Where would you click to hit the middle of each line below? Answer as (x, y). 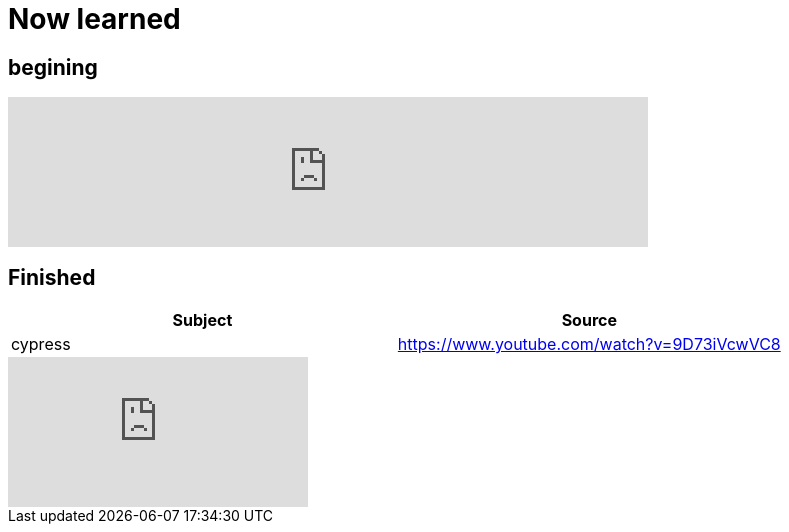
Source (589, 320)
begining (53, 67)
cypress (41, 344)
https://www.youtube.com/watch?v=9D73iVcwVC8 (589, 344)
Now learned (94, 19)
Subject (202, 320)
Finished (52, 277)
